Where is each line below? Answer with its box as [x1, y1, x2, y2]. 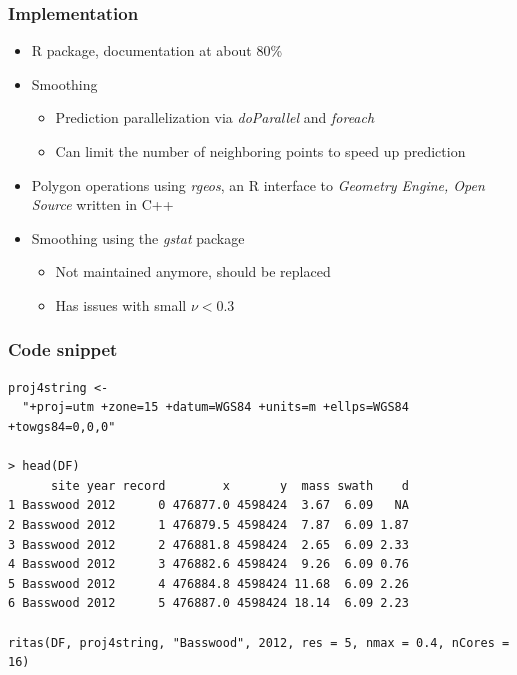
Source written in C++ [31, 194, 174, 215]
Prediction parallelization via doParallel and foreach [55, 107, 375, 128]
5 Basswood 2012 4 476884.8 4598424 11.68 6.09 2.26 [8, 576, 409, 591]
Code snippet [8, 337, 118, 362]
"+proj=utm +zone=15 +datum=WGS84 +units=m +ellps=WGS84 [22, 400, 409, 415]
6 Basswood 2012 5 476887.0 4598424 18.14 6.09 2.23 [8, 596, 409, 611]
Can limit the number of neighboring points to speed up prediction [55, 141, 466, 161]
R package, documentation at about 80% [31, 40, 283, 61]
